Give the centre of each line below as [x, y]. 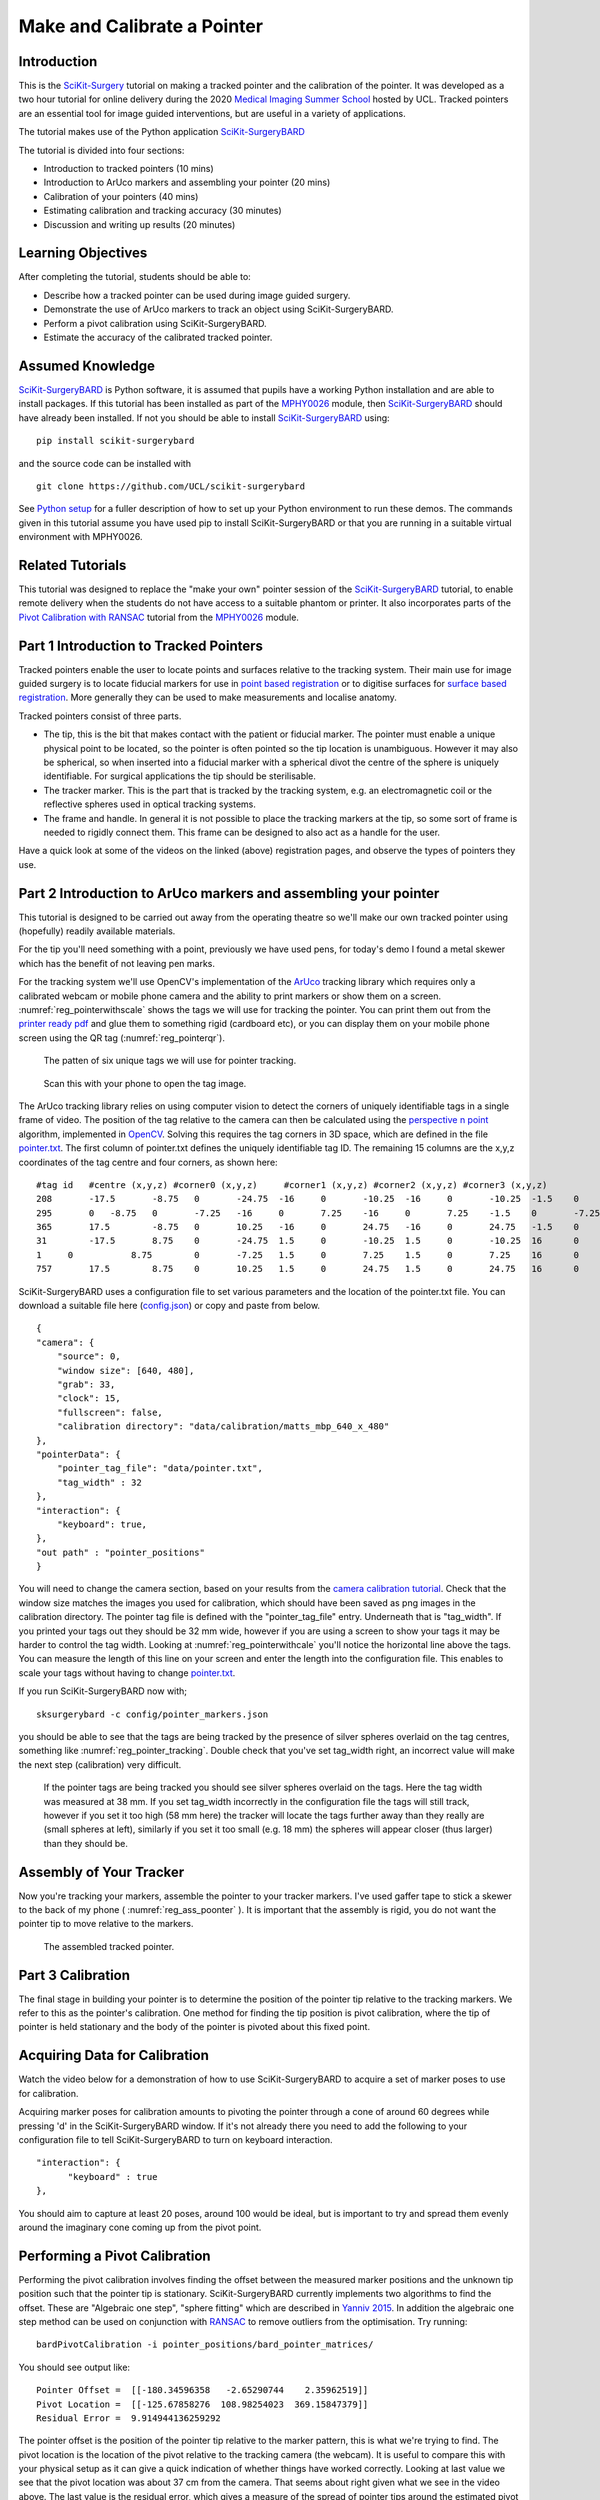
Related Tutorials [72, 565]
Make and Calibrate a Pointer [141, 26]
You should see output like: [74, 2367]
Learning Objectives [83, 253]
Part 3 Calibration [74, 1975]
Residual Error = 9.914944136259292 [129, 2418]
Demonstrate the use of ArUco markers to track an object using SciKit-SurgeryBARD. [218, 309]
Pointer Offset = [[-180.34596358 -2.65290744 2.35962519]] [202, 2390]
